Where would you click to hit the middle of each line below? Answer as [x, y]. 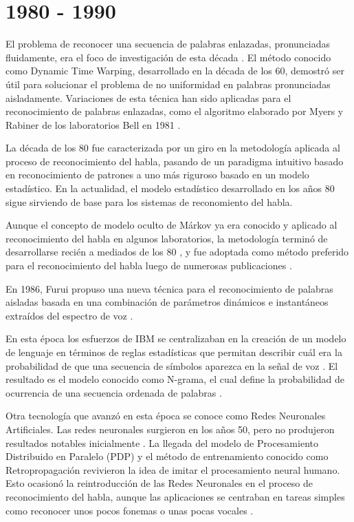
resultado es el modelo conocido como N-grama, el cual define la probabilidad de [175, 379]
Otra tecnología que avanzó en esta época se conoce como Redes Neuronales [166, 416]
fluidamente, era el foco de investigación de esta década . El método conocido [168, 57]
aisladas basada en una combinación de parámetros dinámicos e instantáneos [167, 302]
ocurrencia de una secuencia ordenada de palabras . [114, 392]
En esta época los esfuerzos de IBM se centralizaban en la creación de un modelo [176, 338]
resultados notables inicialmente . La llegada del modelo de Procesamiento [162, 442]
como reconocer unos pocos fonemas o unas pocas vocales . [130, 510]
